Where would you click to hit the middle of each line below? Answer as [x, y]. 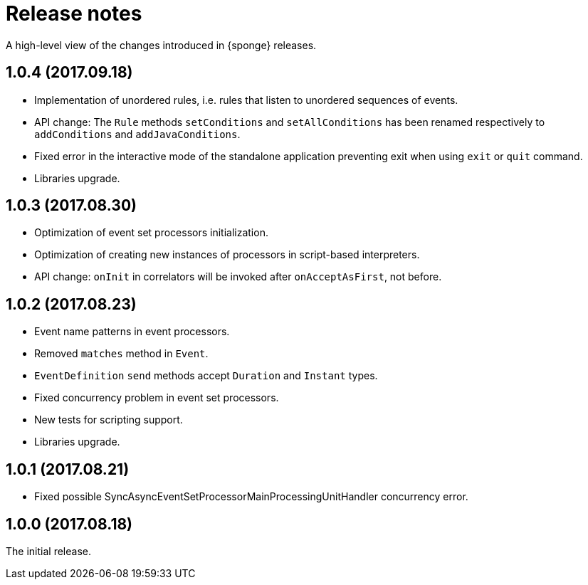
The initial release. [48, 551]
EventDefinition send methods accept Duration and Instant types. [206, 376]
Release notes [74, 14]
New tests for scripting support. [109, 420]
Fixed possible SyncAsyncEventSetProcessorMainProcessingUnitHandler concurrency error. [251, 497]
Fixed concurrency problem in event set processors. [157, 398]
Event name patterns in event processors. [132, 332]
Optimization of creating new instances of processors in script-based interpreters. [227, 255]
